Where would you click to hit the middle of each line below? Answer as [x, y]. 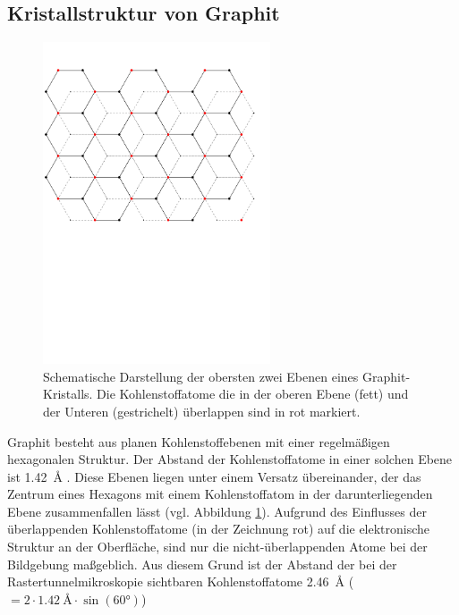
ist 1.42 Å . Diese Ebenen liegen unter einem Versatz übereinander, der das [214, 476]
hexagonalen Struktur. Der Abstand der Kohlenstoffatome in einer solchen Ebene [230, 459]
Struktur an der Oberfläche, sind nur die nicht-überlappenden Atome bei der [217, 547]
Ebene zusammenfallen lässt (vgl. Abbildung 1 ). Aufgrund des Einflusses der [217, 511]
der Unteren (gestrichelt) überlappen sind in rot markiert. [202, 411]
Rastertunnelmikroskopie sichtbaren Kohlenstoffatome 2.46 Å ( [181, 581]
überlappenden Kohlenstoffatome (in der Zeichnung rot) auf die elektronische [219, 529]
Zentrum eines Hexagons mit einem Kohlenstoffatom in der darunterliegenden [220, 494]
